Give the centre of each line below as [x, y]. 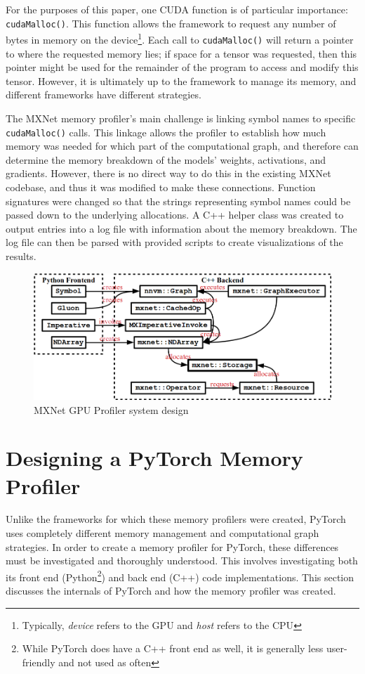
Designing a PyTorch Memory [154, 458]
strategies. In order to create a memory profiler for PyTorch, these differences [172, 546]
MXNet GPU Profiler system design [111, 409]
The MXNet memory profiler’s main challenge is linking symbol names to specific [181, 118]
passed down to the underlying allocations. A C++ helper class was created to [175, 215]
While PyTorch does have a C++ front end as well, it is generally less [173, 648]
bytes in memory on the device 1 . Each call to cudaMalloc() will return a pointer [180, 38]
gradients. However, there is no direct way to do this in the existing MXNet [168, 173]
